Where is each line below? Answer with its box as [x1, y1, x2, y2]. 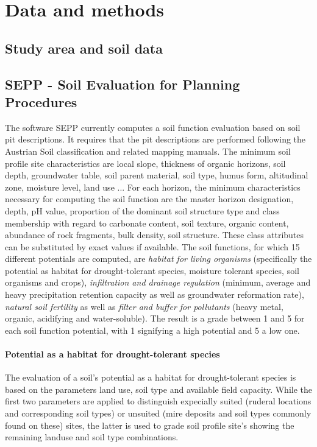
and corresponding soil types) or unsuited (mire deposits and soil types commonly [5, 407, 312, 420]
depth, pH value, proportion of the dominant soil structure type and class [5, 204, 280, 217]
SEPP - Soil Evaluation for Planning [5, 74, 240, 93]
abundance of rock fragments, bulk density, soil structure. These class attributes [5, 228, 304, 241]
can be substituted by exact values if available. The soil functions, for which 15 [5, 240, 300, 253]
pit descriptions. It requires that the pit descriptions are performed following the [5, 133, 306, 146]
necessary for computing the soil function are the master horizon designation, [5, 192, 294, 205]
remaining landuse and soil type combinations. [5, 431, 179, 443]
